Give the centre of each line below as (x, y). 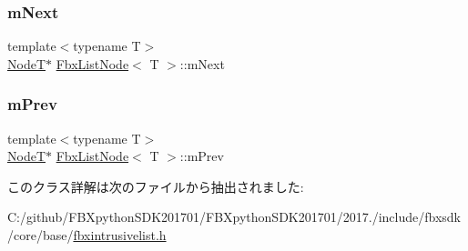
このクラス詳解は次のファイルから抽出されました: (156, 186)
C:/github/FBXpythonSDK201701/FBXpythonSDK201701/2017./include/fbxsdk (234, 217)
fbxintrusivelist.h (120, 235)
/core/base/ (41, 235)
